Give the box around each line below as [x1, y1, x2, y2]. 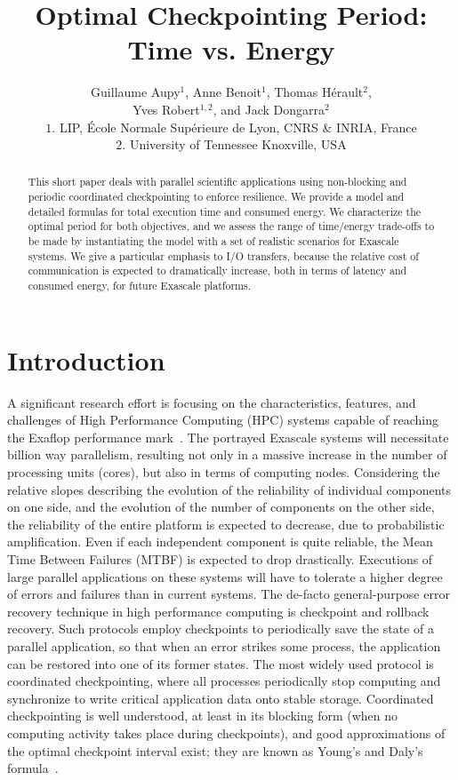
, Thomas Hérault [266, 83, 364, 101]
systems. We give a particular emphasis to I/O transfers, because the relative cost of [28, 248, 419, 263]
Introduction [7, 341, 165, 378]
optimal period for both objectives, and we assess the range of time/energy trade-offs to [28, 219, 435, 234]
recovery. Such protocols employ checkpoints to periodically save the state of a [7, 619, 434, 638]
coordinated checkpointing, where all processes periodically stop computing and [7, 672, 441, 690]
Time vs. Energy [127, 31, 335, 68]
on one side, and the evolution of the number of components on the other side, [7, 497, 435, 516]
